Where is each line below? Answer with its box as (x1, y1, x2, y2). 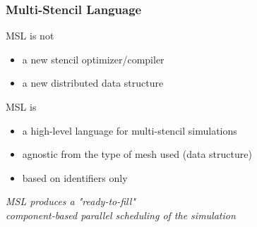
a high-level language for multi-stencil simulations (22, 123, 237, 137)
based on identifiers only (22, 170, 128, 185)
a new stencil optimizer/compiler (22, 51, 165, 66)
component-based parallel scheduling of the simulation (6, 207, 236, 222)
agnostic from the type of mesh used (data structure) (22, 147, 252, 161)
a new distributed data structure (22, 75, 164, 90)
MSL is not (6, 28, 54, 43)
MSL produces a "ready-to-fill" (6, 194, 136, 209)
